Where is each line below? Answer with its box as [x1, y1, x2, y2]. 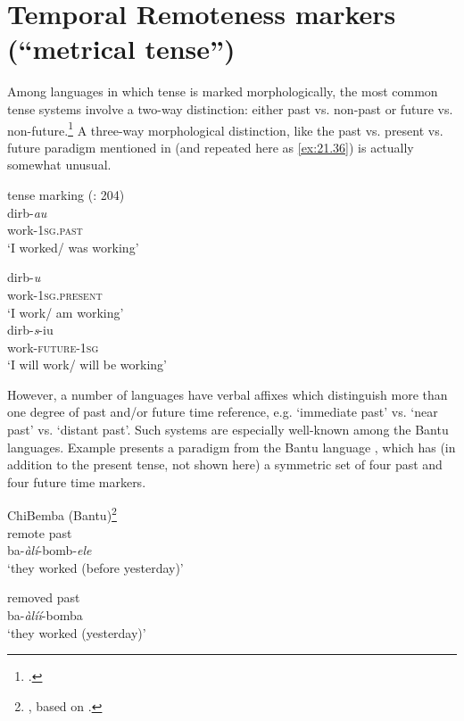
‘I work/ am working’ [7, 302, 124, 321]
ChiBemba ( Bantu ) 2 [7, 503, 117, 525]
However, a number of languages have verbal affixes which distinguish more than [7, 385, 448, 403]
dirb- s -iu [7, 320, 54, 339]
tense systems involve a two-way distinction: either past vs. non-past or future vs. [7, 99, 453, 118]
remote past [7, 523, 72, 542]
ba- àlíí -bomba [7, 606, 83, 625]
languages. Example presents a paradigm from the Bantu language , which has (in [7, 437, 456, 456]
